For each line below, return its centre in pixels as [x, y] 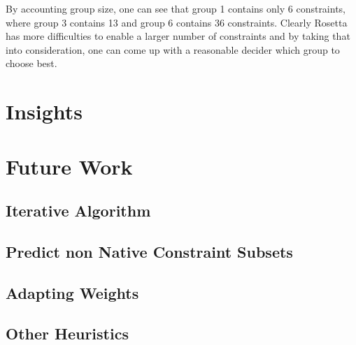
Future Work [69, 166]
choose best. [31, 63]
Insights [44, 111]
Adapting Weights [72, 292]
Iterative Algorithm [78, 211]
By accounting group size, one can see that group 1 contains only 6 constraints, [176, 8]
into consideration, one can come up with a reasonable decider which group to [173, 49]
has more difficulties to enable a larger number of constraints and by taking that [178, 36]
